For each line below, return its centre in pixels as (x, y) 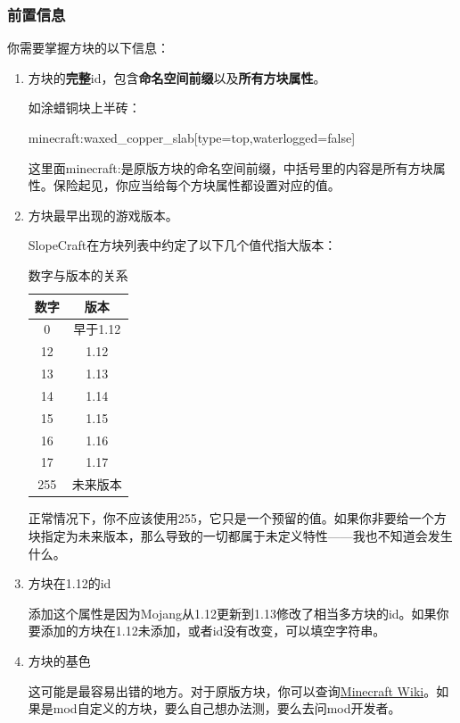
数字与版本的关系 (78, 274)
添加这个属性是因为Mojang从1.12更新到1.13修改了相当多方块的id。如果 (232, 613)
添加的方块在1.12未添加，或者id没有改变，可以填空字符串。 (213, 631)
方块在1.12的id (70, 583)
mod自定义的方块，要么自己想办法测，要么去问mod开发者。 (227, 708)
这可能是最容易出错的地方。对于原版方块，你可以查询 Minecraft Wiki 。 (232, 690)
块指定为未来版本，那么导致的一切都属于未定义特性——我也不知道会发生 (240, 536)
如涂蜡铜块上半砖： (84, 108)
